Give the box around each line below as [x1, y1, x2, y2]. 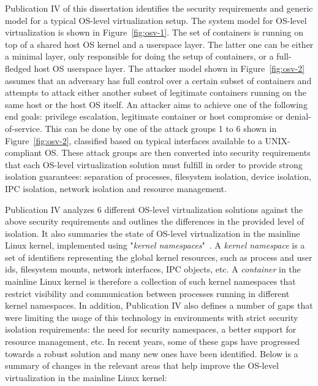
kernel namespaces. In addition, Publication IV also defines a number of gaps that [5, 299, 313, 312]
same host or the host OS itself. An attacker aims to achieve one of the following [5, 98, 308, 110]
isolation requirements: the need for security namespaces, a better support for [5, 323, 297, 336]
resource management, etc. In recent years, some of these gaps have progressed [5, 335, 300, 348]
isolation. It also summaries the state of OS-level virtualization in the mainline [5, 226, 300, 239]
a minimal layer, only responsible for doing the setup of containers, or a [5, 50, 274, 63]
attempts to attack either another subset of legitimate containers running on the [5, 86, 307, 99]
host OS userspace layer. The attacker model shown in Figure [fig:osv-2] [34, 61, 305, 74]
